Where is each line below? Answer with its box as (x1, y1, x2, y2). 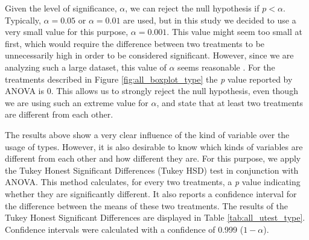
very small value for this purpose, (5, 25, 129, 38)
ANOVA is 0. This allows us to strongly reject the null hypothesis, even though (5, 84, 298, 97)
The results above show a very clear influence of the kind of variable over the (5, 128, 290, 141)
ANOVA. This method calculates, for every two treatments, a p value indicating (5, 175, 301, 188)
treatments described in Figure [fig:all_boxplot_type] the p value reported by (5, 72, 293, 85)
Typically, (5, 13, 41, 26)
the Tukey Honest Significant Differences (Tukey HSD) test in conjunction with (5, 163, 299, 176)
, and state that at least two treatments (156, 96, 303, 109)
